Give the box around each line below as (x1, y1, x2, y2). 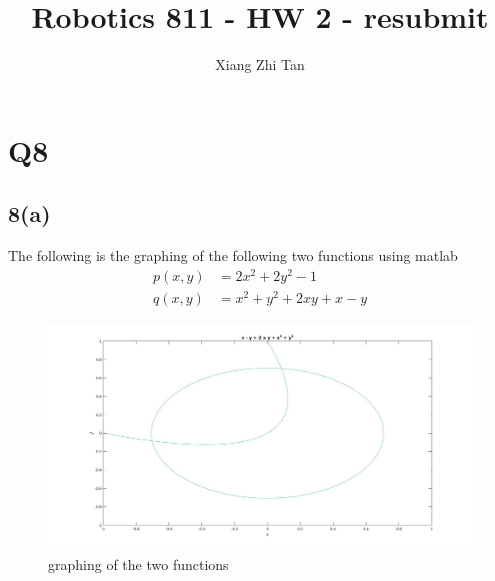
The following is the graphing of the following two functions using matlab (8, 245, 458, 266)
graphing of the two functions (48, 554, 229, 574)
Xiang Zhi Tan (215, 54, 305, 75)
